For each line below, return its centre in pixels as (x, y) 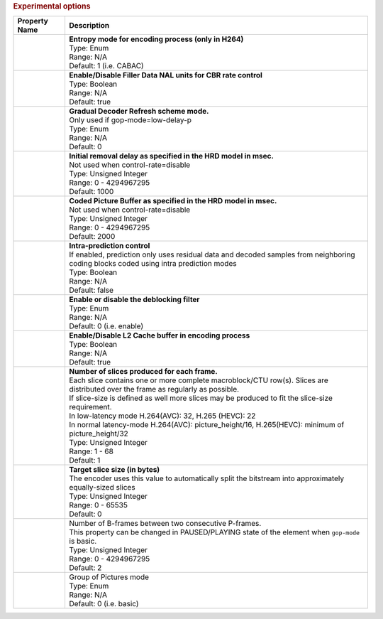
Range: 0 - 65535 (98, 505)
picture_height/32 (99, 434)
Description (89, 26)
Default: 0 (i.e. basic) (104, 604)
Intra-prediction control (110, 246)
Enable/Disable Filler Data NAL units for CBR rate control (166, 75)
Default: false (91, 290)
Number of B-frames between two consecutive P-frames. (165, 524)
